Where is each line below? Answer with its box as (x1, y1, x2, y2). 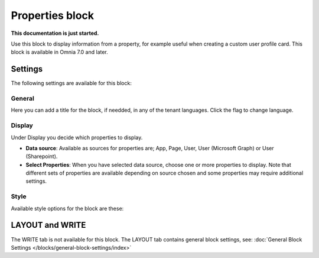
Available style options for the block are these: (11, 205, 124, 212)
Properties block (11, 9, 95, 22)
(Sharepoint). (25, 153, 58, 160)
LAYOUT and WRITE (11, 220, 86, 230)
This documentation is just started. (11, 30, 99, 37)
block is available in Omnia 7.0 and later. (11, 49, 109, 56)
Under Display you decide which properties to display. (11, 134, 143, 141)
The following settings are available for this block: (11, 80, 132, 87)
